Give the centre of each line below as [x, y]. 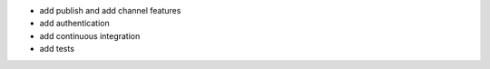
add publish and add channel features [110, 10]
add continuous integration [90, 35]
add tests [57, 49]
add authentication [74, 24]
